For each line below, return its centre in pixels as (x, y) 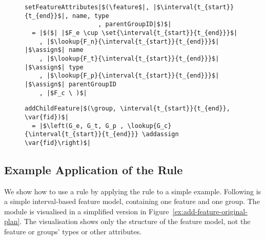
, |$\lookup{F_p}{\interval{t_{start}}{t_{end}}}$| (129, 76)
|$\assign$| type (54, 67)
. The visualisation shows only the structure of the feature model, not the (135, 221)
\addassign (160, 134)
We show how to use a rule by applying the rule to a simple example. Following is (133, 191)
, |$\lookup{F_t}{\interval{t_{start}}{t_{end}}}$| (129, 58)
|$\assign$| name (54, 50)
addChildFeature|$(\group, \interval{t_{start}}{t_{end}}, (127, 109)
